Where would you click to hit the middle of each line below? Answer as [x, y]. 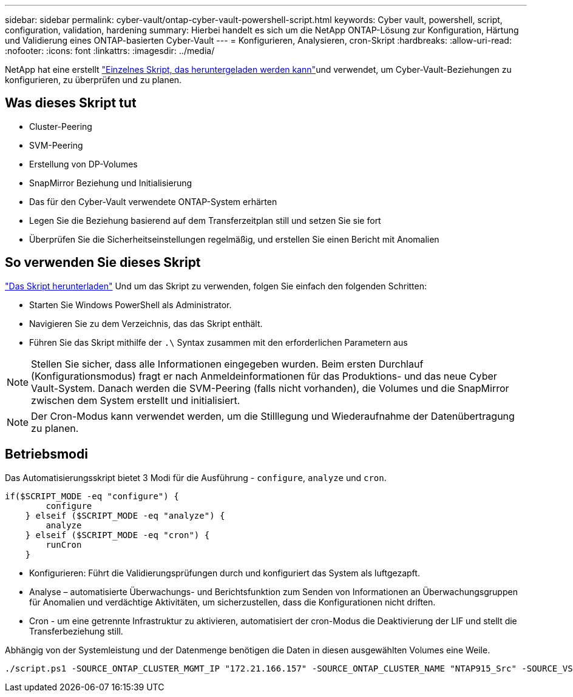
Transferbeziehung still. [76, 631]
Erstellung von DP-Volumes [83, 164]
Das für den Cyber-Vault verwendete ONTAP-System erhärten [153, 201]
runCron [64, 544]
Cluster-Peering [61, 126]
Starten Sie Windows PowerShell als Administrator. [131, 305]
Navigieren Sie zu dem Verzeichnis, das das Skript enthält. [146, 323]
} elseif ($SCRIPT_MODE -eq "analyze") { [125, 515]
